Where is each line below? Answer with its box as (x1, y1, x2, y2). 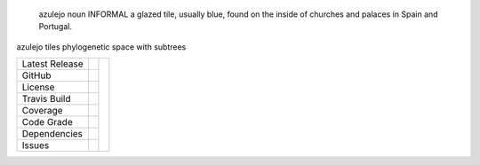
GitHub (21, 69, 52, 82)
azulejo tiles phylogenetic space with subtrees (16, 41, 187, 52)
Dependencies (21, 128, 84, 140)
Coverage (21, 105, 63, 117)
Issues (21, 139, 50, 152)
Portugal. (38, 21, 73, 32)
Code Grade (21, 116, 73, 129)
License (21, 81, 55, 93)
